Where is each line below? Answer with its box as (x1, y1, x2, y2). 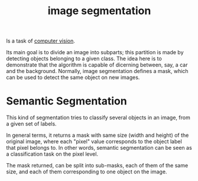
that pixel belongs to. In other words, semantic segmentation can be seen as (6, 144, 192, 152)
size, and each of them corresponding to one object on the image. (6, 168, 167, 175)
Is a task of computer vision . (6, 37, 75, 45)
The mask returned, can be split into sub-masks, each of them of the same (6, 162, 189, 169)
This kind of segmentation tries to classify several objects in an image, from (6, 114, 190, 121)
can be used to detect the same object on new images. (6, 74, 140, 81)
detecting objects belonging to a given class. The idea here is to (6, 55, 163, 62)
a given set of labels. (6, 120, 57, 127)
